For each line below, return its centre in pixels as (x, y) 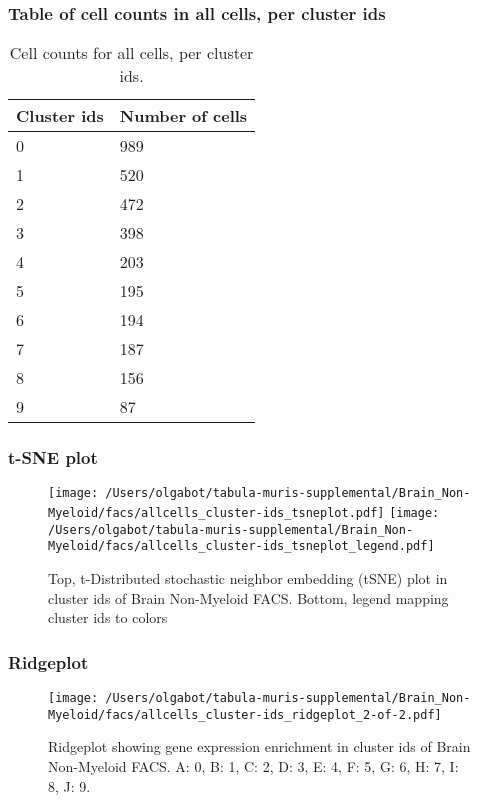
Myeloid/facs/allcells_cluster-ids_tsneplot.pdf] (216, 513)
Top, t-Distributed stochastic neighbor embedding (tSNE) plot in (248, 578)
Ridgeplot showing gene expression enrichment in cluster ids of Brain (259, 746)
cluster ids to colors (108, 617)
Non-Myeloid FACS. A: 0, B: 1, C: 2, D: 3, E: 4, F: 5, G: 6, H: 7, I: (253, 765)
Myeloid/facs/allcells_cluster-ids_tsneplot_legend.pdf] (241, 546)
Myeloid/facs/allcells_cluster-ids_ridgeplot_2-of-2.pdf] (245, 714)
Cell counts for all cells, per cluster (131, 53)
